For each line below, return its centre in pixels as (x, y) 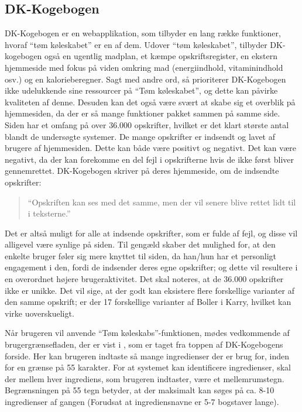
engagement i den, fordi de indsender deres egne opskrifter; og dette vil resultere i (151, 267)
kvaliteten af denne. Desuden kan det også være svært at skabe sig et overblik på (150, 102)
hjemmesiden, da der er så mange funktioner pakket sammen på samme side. (143, 113)
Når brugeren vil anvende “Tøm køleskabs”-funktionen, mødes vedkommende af (147, 333)
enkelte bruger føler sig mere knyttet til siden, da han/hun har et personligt (141, 255)
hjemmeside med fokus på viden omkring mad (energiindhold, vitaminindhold (144, 67)
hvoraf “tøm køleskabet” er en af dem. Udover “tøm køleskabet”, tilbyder (136, 44)
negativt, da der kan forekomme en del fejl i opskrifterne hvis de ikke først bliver (149, 159)
